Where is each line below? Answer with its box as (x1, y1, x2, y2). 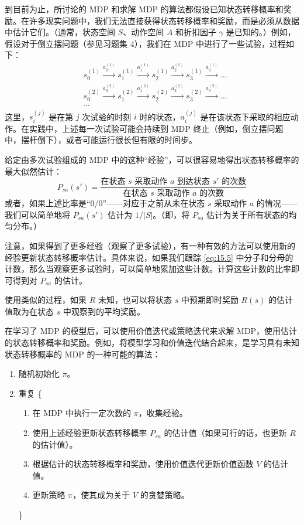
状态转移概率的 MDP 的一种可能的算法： (5, 347, 161, 360)
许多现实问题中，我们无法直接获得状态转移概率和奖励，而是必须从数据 (29, 14, 299, 26)
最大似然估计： (5, 165, 62, 177)
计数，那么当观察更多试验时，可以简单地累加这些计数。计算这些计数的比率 (5, 262, 291, 275)
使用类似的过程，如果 (5, 294, 87, 306)
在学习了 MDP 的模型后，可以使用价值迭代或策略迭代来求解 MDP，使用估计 (5, 325, 298, 337)
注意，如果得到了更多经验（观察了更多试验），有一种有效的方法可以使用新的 (5, 239, 295, 251)
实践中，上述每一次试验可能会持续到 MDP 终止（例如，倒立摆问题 (29, 122, 284, 134)
